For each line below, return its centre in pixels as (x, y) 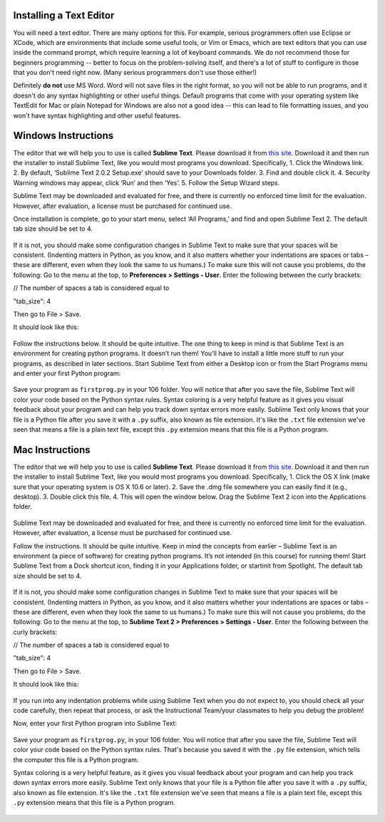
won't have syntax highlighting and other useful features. (97, 115)
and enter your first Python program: (67, 373)
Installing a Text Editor (64, 15)
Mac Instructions (52, 450)
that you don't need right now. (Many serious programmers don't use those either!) (135, 73)
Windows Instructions (63, 136)
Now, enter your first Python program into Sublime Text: (95, 724)
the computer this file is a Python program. (76, 759)
